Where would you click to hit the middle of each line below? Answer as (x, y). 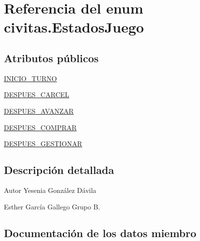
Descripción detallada (59, 170)
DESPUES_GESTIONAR (43, 144)
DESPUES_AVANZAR (39, 111)
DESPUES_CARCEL (37, 95)
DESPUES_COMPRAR (40, 127)
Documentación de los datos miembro (100, 232)
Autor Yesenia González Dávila (50, 190)
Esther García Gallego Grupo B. (52, 206)
